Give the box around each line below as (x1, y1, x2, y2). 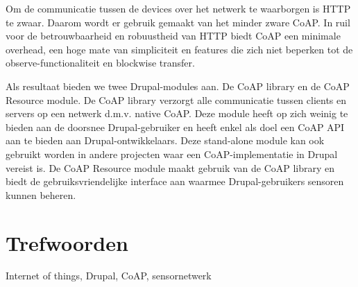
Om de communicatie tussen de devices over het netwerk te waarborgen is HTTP (6, 1, 351, 15)
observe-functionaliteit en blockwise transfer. (6, 55, 195, 70)
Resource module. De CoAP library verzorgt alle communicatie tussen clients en (6, 92, 347, 107)
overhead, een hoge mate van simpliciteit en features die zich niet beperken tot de (6, 42, 353, 56)
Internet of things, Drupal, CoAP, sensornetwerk (6, 268, 212, 283)
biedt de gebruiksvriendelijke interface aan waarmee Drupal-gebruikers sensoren (6, 174, 344, 189)
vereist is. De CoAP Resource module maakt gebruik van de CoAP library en (6, 160, 335, 175)
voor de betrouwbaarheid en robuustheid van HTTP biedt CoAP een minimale (6, 28, 341, 43)
